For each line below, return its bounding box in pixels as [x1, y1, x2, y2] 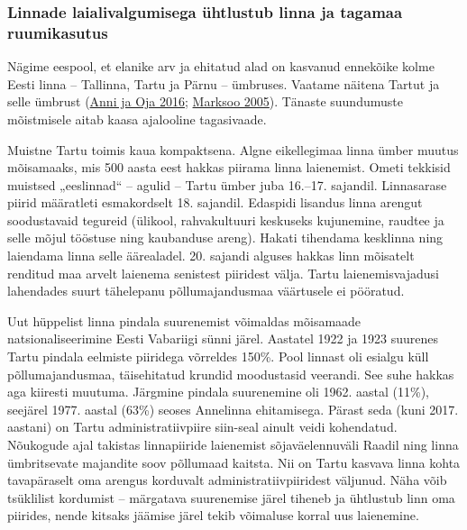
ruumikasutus [7, 21, 108, 43]
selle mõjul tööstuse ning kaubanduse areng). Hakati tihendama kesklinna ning [7, 228, 444, 247]
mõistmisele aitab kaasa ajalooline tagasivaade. [7, 109, 267, 128]
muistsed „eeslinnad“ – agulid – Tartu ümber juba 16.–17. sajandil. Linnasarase [7, 175, 447, 194]
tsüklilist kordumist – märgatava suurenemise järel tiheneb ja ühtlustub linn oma [7, 488, 455, 507]
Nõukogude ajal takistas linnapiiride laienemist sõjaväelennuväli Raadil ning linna [7, 435, 459, 454]
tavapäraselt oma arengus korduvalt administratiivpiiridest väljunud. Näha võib [7, 471, 447, 489]
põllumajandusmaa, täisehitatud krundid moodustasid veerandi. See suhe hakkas [7, 364, 454, 383]
